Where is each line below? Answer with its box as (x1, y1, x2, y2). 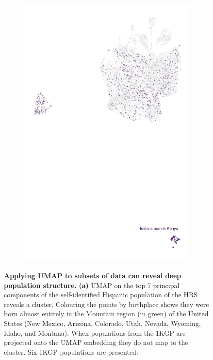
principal (153, 280, 180, 290)
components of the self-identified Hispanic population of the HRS (4, 289, 198, 300)
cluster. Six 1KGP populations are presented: (4, 346, 138, 357)
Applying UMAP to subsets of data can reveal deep (4, 270, 181, 281)
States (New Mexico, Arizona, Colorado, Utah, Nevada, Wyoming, (4, 318, 201, 328)
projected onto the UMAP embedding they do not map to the (4, 337, 188, 347)
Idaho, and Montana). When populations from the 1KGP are (4, 327, 186, 338)
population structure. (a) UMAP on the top (4, 280, 146, 290)
